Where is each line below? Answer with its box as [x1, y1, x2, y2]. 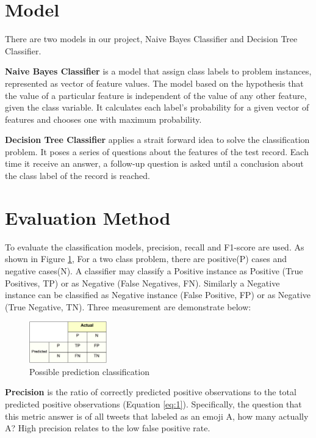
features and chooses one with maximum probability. [5, 112, 202, 125]
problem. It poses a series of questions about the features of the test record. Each [5, 145, 309, 158]
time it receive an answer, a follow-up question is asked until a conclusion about [5, 157, 304, 170]
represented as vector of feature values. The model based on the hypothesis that [5, 76, 304, 89]
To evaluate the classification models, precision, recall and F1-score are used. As [5, 240, 304, 253]
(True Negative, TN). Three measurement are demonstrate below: [5, 300, 251, 313]
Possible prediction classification [29, 365, 149, 378]
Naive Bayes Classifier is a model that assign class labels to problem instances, [5, 65, 312, 78]
